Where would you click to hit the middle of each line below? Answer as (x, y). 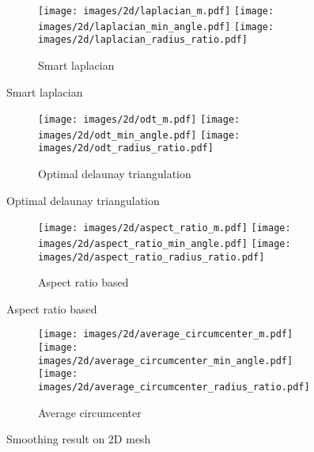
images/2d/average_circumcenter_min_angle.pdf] (166, 361)
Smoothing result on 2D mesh (79, 439)
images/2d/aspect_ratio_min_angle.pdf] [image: (165, 243)
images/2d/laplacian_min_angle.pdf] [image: (156, 27)
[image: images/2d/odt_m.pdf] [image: (139, 120)
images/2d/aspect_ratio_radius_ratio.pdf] (151, 257)
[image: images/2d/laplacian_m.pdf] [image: (156, 11)
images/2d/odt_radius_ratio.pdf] (126, 148)
